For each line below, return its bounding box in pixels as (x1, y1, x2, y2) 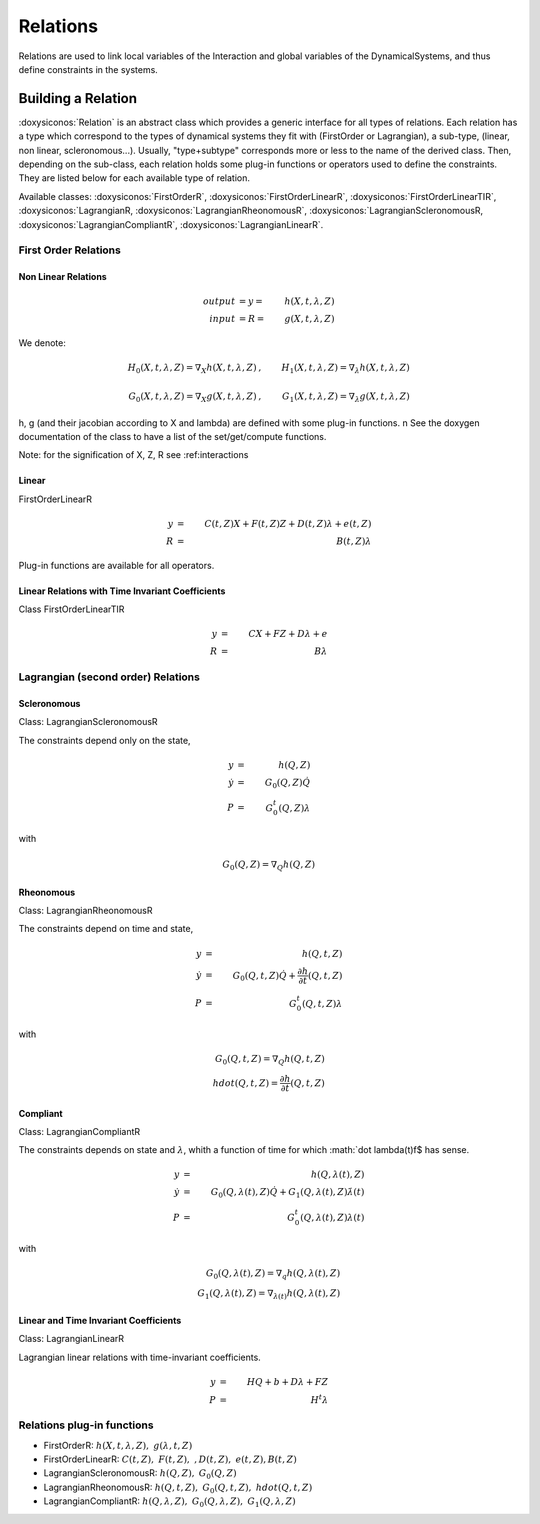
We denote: (18, 337, 67, 349)
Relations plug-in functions (18, 1418, 154, 1432)
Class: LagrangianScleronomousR (18, 716, 159, 728)
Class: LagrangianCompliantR (18, 1125, 141, 1137)
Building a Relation (18, 90, 138, 107)
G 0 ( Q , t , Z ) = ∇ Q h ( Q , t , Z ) (215, 1053, 325, 1067)
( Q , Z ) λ (278, 802, 311, 814)
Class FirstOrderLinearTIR (18, 603, 125, 615)
